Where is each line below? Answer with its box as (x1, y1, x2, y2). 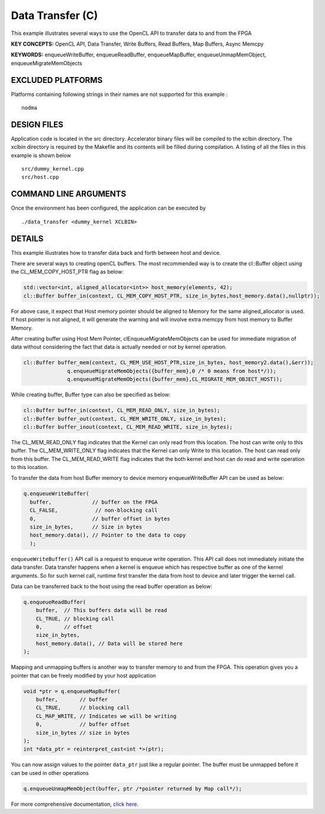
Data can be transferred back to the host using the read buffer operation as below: (11, 582, 213, 589)
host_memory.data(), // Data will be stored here (36, 640, 183, 647)
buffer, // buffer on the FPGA (30, 498, 158, 505)
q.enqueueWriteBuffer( (23, 491, 89, 497)
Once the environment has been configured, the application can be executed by (11, 204, 206, 211)
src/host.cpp (21, 174, 59, 181)
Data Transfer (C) (11, 9, 98, 22)
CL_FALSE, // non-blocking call (30, 507, 158, 514)
